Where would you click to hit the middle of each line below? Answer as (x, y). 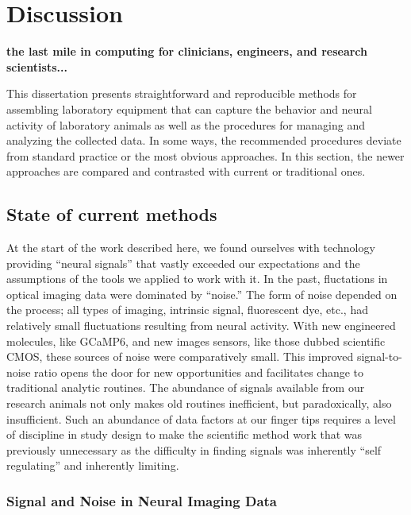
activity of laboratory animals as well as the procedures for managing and (186, 124)
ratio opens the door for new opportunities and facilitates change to (199, 372)
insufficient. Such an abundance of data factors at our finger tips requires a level (201, 418)
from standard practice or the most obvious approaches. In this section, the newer (205, 155)
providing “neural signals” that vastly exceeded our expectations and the (183, 263)
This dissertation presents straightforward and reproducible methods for (182, 93)
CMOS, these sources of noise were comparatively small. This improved (180, 356)
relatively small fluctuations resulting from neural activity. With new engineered (201, 325)
